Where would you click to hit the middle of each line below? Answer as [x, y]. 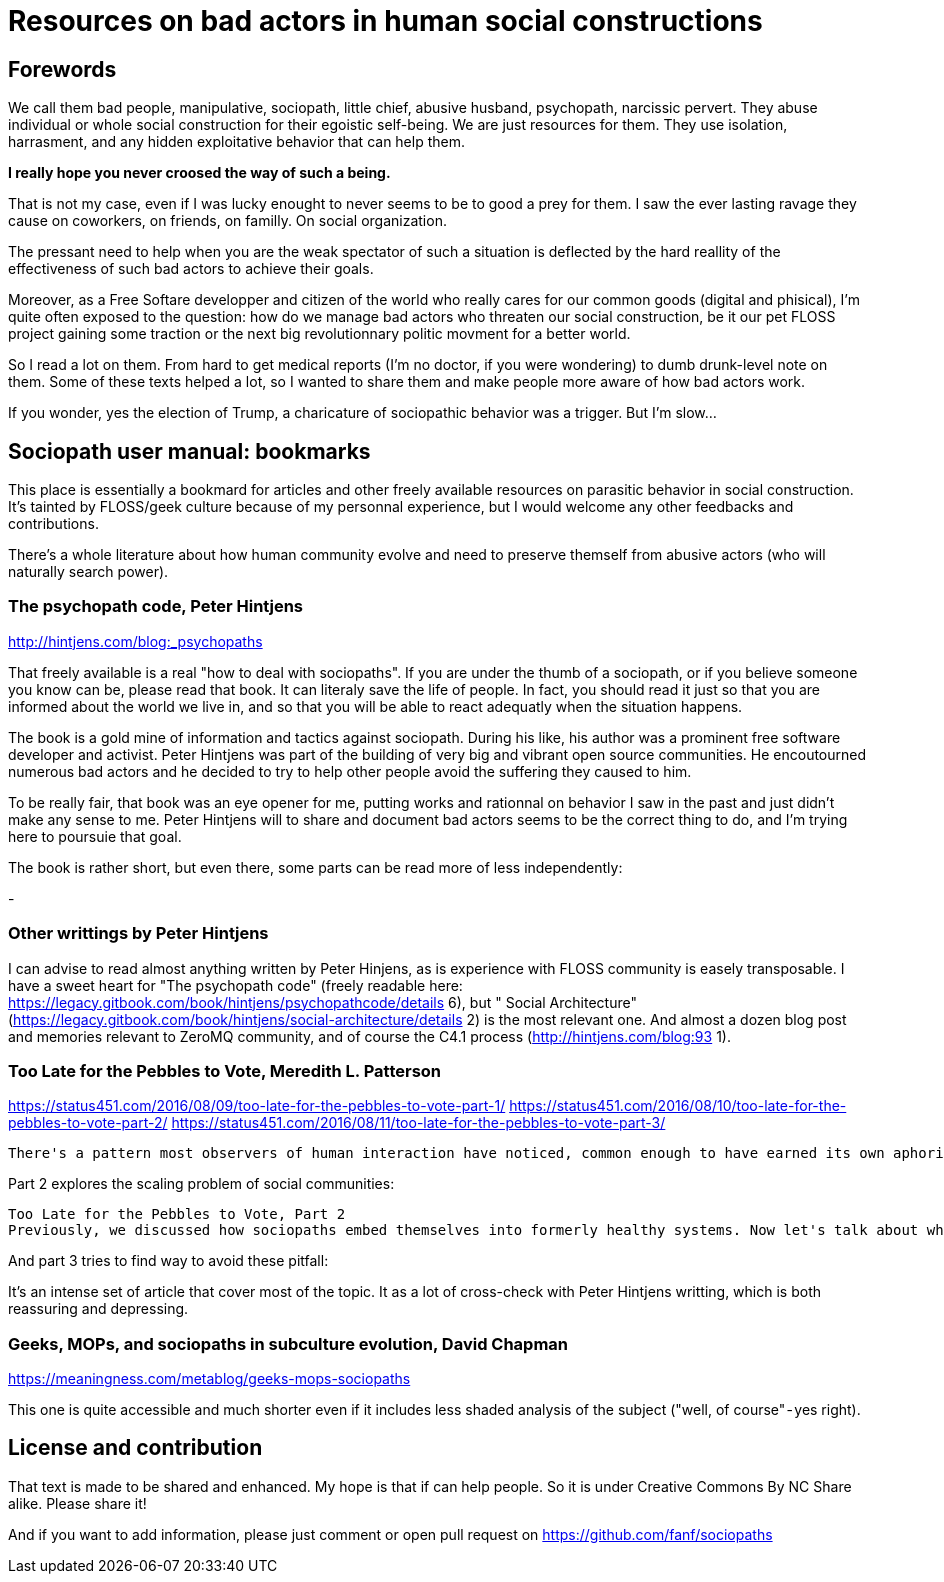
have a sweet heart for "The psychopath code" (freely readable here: [235, 985]
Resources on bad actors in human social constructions [385, 21]
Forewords [62, 69]
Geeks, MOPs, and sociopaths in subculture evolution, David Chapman [288, 1343]
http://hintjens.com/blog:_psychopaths [135, 641]
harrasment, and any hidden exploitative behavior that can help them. [237, 142]
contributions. [53, 524]
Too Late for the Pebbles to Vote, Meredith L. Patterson [225, 1070]
